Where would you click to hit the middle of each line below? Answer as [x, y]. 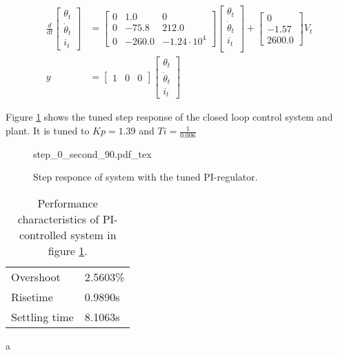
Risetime [32, 297]
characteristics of [58, 219]
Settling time [42, 317]
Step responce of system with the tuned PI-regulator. [146, 177]
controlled [43, 235]
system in [93, 235]
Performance [68, 203]
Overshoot [36, 277]
